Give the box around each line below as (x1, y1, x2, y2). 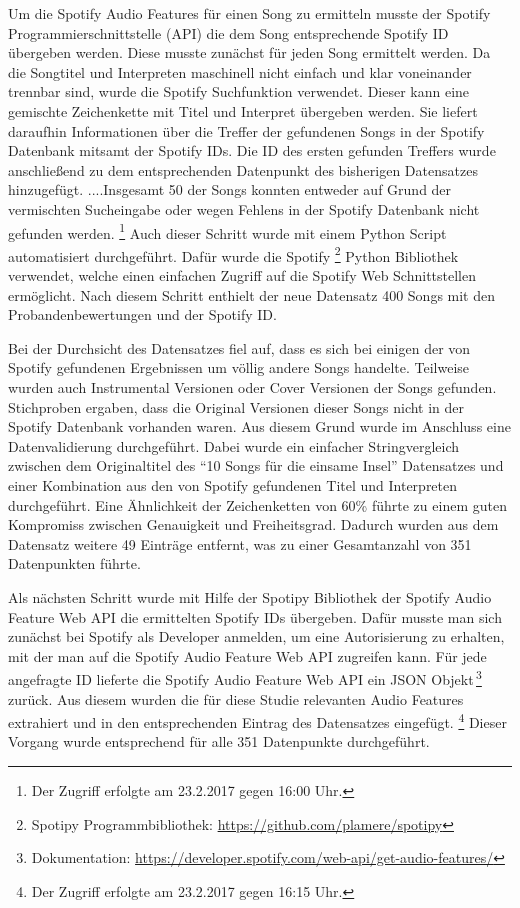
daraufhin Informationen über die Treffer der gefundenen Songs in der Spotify (8, 120, 485, 141)
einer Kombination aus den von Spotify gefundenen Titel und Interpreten (8, 474, 458, 495)
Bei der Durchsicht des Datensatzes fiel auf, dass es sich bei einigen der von (8, 337, 471, 358)
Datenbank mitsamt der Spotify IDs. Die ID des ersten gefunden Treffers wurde (8, 140, 496, 161)
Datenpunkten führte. (8, 553, 141, 574)
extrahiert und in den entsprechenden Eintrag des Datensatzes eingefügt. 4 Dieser (8, 709, 507, 732)
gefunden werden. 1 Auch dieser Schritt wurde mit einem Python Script (8, 219, 447, 243)
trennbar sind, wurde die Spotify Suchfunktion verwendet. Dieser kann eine (8, 81, 470, 102)
